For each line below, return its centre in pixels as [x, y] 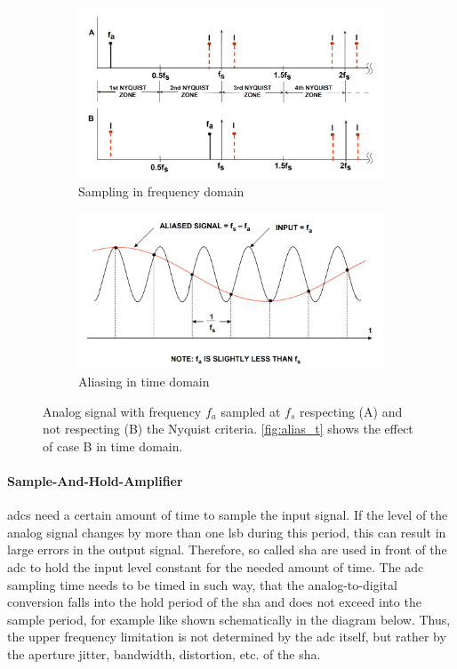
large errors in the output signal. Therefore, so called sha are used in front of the [227, 550]
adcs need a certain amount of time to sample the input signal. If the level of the [228, 515]
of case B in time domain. [113, 446]
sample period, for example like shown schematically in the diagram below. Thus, [229, 619]
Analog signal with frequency [122, 411]
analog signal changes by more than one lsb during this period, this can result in [227, 532]
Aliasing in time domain [144, 381]
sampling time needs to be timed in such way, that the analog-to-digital [202, 584]
